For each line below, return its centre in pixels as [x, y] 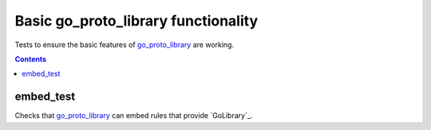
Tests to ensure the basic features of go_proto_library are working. [125, 45]
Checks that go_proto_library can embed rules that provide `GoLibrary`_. [134, 116]
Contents [31, 59]
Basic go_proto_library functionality [136, 21]
